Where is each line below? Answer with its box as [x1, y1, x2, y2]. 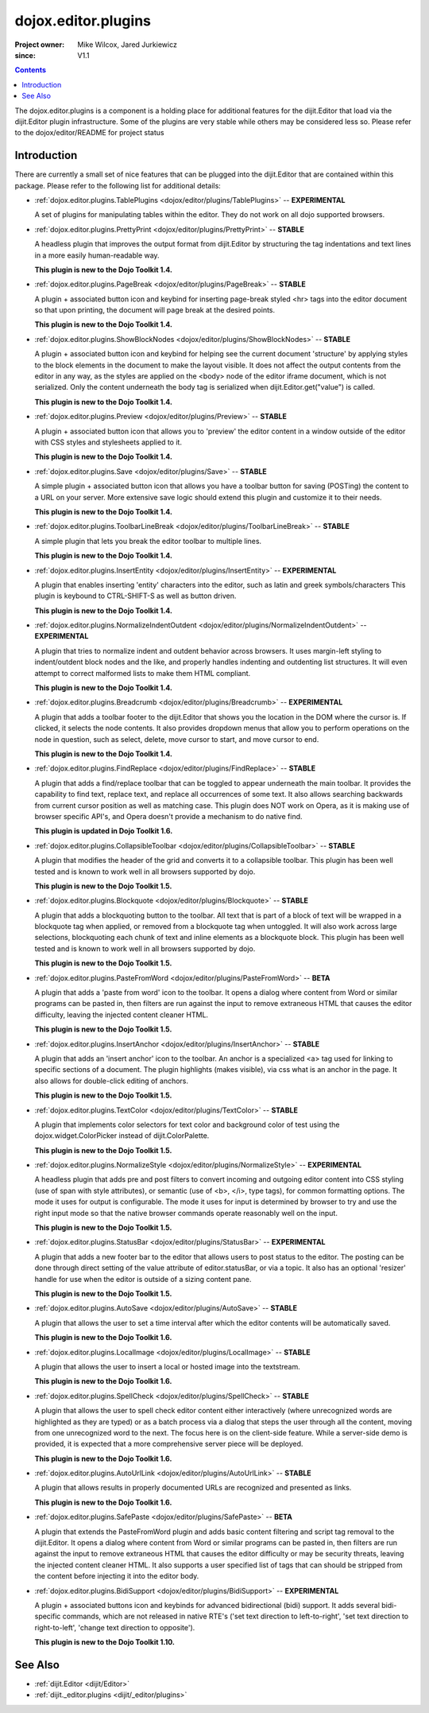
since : [14, 50, 36, 60]
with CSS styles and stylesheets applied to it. [34, 437, 183, 447]
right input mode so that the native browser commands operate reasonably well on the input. [34, 1208, 338, 1218]
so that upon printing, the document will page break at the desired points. [34, 305, 276, 315]
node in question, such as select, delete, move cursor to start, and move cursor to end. [34, 734, 319, 744]
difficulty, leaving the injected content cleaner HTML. [34, 1010, 209, 1020]
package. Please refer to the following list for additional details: [14, 181, 222, 190]
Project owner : [14, 40, 65, 49]
